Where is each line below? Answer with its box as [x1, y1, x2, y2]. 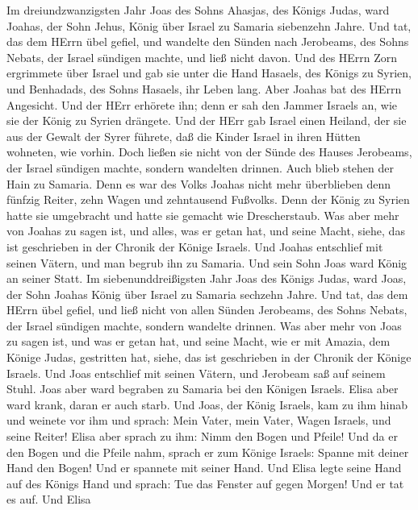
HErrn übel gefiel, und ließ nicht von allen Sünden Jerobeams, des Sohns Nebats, [6, 301, 408, 318]
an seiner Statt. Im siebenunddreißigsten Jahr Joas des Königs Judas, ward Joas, [6, 270, 407, 287]
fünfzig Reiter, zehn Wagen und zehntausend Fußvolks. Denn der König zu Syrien [6, 191, 410, 208]
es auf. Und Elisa [6, 491, 91, 508]
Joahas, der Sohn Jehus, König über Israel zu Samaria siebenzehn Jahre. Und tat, [6, 17, 412, 34]
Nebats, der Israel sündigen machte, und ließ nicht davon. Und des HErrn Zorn [6, 48, 398, 65]
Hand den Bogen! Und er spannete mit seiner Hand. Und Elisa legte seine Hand [6, 459, 402, 476]
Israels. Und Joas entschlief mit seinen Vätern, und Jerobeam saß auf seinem [6, 364, 386, 381]
